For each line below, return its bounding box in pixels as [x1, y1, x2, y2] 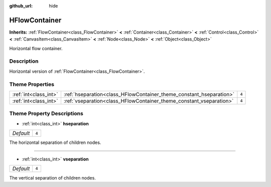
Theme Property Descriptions [9, 110, 84, 117]
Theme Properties [9, 81, 55, 88]
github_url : [9, 3, 33, 9]
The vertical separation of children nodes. [9, 174, 96, 180]
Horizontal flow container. [9, 45, 63, 51]
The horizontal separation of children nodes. [9, 139, 101, 145]
